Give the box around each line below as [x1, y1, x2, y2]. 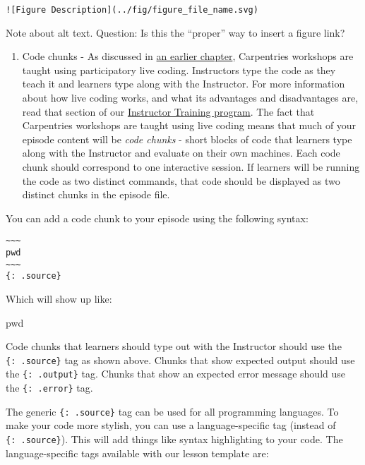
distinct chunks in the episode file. [22, 187, 170, 202]
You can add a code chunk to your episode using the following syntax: [6, 210, 309, 225]
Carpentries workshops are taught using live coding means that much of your [22, 118, 357, 133]
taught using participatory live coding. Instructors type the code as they [22, 62, 336, 77]
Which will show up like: [6, 291, 112, 306]
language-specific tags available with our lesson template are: [6, 445, 269, 460]
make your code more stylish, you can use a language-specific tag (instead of [6, 418, 336, 433]
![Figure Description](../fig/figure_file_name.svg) [6, 5, 258, 15]
